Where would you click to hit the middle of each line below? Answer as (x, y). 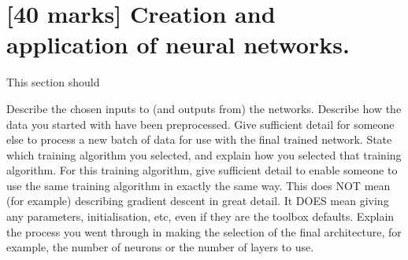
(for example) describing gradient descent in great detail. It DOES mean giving (198, 201)
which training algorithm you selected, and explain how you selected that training (204, 154)
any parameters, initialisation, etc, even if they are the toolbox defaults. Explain (200, 216)
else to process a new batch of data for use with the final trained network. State (199, 139)
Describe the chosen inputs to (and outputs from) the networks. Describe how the (204, 108)
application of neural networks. (178, 44)
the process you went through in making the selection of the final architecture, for (204, 231)
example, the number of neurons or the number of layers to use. (160, 247)
